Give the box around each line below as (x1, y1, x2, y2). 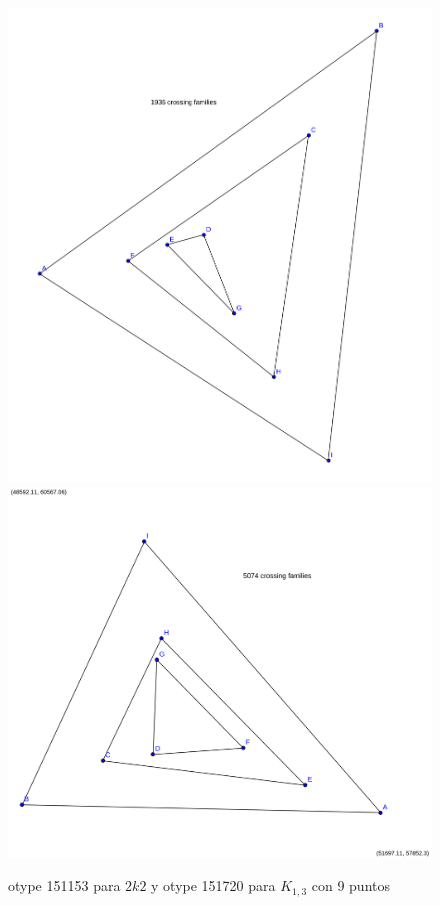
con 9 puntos (311, 875, 391, 896)
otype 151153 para (8, 875, 121, 896)
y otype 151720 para (151, 875, 276, 896)
